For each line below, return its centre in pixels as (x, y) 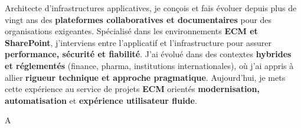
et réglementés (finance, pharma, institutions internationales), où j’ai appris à (149, 65)
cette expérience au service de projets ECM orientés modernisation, (132, 89)
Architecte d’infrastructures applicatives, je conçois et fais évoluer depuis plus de (151, 8)
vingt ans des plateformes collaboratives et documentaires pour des (138, 19)
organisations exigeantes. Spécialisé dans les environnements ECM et (131, 31)
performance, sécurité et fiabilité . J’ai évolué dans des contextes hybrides (148, 54)
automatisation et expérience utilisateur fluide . (101, 100)
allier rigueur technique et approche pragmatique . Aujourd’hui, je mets (145, 77)
